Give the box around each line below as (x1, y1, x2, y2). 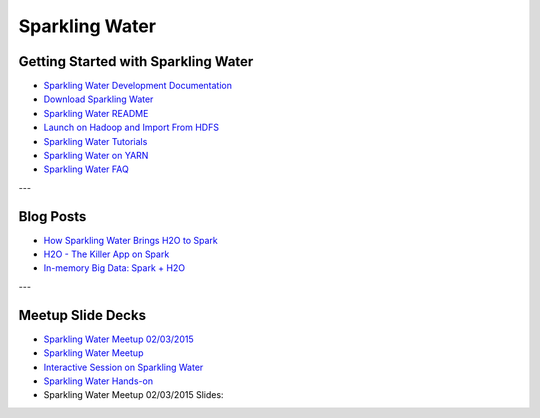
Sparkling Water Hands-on (43, 375, 154, 387)
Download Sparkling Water (43, 93, 154, 105)
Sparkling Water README (43, 107, 149, 119)
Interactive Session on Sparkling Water (43, 361, 204, 373)
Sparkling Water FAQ (43, 163, 129, 175)
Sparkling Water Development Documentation (43, 80, 232, 92)
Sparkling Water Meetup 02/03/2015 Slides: (43, 389, 224, 401)
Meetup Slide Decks (18, 306, 147, 324)
